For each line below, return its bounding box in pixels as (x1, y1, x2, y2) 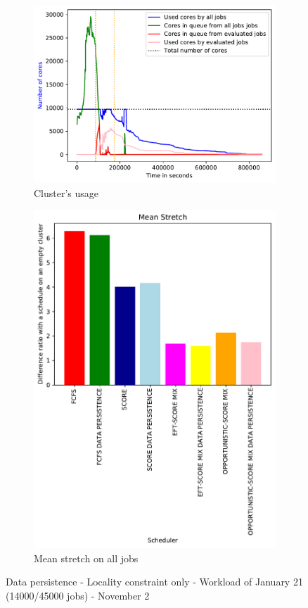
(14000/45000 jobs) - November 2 (6, 588, 150, 602)
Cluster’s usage (34, 185, 99, 200)
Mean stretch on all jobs (34, 550, 139, 565)
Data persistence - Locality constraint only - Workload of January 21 (6, 574, 303, 589)
